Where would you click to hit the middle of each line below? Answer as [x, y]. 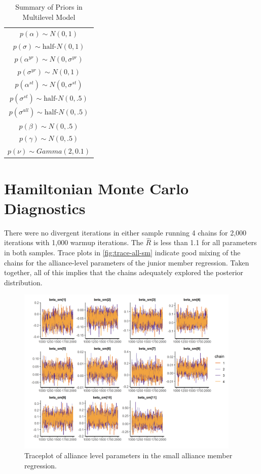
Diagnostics [45, 208]
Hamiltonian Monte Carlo [97, 188]
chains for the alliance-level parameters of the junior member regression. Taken [127, 262]
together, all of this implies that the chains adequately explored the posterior [124, 272]
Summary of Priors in [49, 7]
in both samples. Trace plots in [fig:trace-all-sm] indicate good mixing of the [122, 253]
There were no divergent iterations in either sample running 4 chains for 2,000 [125, 232]
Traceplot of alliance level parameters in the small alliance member [128, 455]
